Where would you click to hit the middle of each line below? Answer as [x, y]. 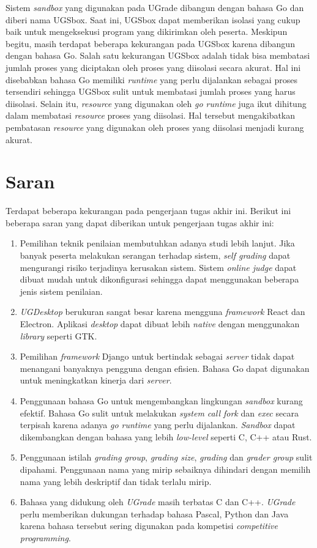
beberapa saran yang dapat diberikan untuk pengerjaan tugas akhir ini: [140, 222]
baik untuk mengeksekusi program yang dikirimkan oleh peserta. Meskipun [147, 31]
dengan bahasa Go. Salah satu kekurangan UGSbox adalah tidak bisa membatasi [158, 55]
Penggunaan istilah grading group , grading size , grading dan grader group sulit [166, 457]
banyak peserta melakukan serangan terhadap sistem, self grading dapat [155, 255]
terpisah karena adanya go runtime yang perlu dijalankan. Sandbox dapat [158, 425]
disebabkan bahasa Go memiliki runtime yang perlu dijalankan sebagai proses [151, 79]
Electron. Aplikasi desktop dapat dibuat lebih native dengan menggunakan [160, 324]
